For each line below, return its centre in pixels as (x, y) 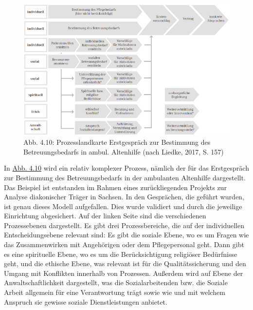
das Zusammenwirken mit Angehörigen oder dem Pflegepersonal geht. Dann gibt (124, 244)
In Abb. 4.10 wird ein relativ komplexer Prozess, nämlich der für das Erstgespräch (126, 168)
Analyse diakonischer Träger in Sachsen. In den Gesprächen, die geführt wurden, (124, 197)
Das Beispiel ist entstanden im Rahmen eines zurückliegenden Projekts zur (115, 187)
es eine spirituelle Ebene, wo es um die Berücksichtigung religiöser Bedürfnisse (121, 254)
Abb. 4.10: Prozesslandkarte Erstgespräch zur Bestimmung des (117, 142)
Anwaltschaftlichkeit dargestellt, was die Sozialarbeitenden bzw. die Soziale (116, 282)
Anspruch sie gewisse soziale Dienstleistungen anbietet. (86, 301)
